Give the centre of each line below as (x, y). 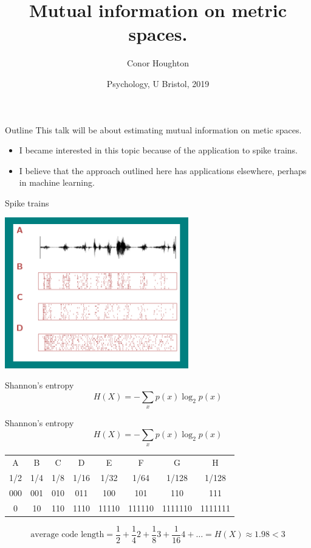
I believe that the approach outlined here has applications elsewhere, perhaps (163, 170)
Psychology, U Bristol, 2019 (158, 83)
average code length (67, 535)
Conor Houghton (158, 63)
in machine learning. (57, 182)
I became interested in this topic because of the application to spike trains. (158, 150)
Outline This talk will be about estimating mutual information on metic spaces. (153, 129)
